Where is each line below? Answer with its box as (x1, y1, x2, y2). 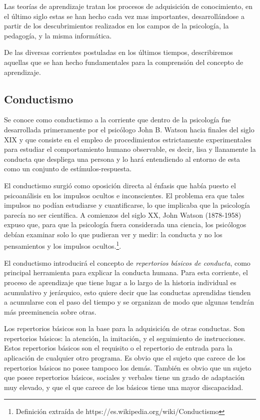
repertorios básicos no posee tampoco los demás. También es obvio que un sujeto (4, 362, 251, 373)
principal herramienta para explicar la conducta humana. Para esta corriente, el (4, 267, 248, 278)
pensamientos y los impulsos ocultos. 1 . (4, 239, 121, 251)
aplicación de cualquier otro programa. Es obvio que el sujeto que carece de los (4, 353, 245, 363)
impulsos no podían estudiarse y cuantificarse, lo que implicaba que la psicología (4, 200, 250, 210)
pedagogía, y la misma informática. (4, 30, 112, 40)
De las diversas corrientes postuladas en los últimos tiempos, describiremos (4, 47, 233, 57)
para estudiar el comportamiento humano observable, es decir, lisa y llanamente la (4, 144, 256, 154)
